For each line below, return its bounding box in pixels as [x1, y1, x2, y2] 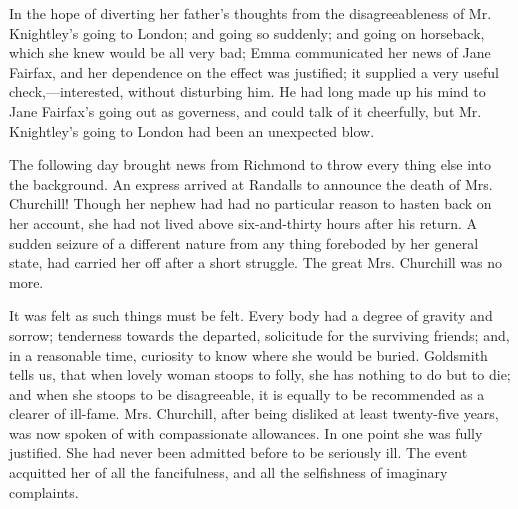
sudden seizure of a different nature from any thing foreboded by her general [9, 232, 479, 253]
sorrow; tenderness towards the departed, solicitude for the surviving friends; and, [9, 324, 510, 345]
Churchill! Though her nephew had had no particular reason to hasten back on [9, 193, 492, 214]
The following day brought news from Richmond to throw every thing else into [9, 154, 491, 175]
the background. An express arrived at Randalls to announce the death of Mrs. [9, 173, 493, 194]
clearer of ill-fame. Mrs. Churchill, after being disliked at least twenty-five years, [9, 403, 499, 424]
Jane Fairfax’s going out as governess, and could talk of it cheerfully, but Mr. [9, 100, 482, 121]
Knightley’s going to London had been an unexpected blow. [9, 120, 375, 141]
